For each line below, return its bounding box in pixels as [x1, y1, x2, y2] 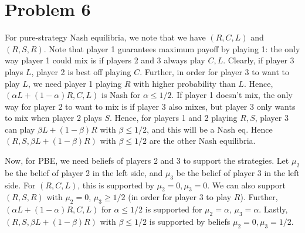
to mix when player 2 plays [5, 112, 102, 124]
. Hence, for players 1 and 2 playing [110, 112, 238, 124]
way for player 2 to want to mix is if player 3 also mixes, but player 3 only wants [5, 100, 296, 112]
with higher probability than [133, 77, 236, 89]
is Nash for [101, 89, 141, 101]
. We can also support [207, 178, 286, 191]
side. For [5, 178, 36, 191]
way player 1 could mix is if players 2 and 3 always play [5, 54, 205, 66]
